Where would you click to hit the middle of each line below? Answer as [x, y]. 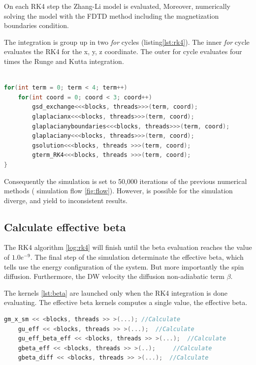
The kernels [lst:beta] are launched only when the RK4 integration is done [116, 292]
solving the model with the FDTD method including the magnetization [112, 15]
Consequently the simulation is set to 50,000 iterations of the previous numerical [126, 181]
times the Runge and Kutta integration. [64, 61]
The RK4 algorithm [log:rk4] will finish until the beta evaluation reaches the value [128, 247]
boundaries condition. [36, 25]
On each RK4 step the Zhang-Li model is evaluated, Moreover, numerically [117, 6]
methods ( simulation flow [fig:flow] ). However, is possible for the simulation [118, 191]
